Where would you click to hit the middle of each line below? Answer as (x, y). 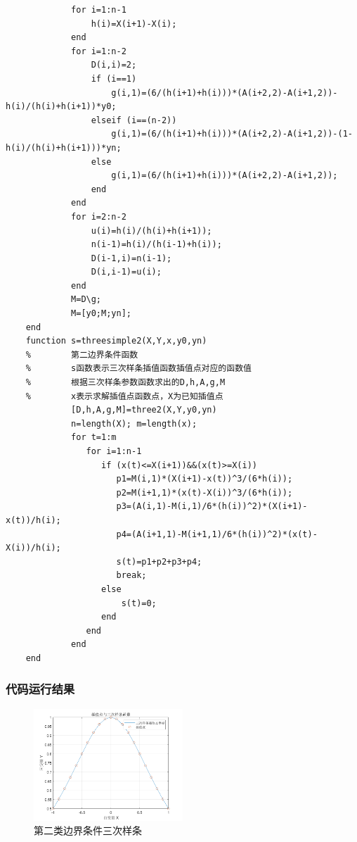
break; (131, 576)
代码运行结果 (40, 689)
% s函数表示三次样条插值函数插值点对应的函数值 (138, 369)
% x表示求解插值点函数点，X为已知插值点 (124, 396)
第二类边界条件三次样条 (88, 830)
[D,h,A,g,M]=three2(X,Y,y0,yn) (144, 410)
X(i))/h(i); (33, 548)
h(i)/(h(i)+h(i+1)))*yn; (64, 147)
